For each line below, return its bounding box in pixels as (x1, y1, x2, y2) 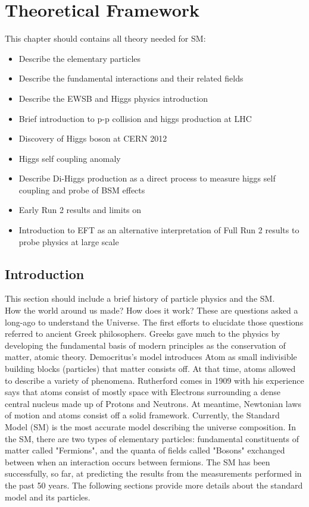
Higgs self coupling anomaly (18, 152, 121, 164)
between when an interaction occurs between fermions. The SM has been (5, 455, 270, 468)
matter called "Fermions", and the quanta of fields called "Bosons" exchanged (5, 444, 285, 456)
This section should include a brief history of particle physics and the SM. (5, 292, 275, 305)
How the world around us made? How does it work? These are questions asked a (5, 304, 298, 317)
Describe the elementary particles (18, 52, 141, 64)
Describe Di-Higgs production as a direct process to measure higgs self (18, 172, 276, 184)
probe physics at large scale (18, 235, 119, 248)
